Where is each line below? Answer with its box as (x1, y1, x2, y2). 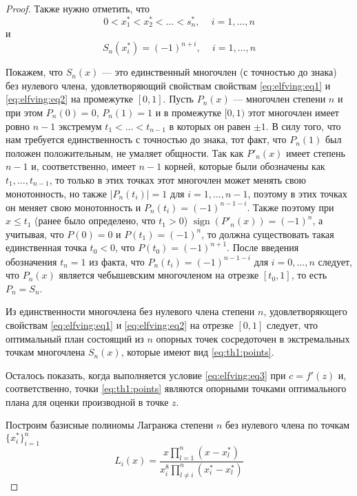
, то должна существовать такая (201, 226, 334, 241)
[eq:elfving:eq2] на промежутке (6, 91, 134, 106)
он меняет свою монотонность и (6, 200, 141, 214)
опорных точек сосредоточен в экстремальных (156, 331, 350, 345)
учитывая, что (6, 226, 64, 241)
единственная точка (6, 240, 87, 255)
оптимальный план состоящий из (6, 331, 144, 345)
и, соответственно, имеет (31, 159, 136, 173)
